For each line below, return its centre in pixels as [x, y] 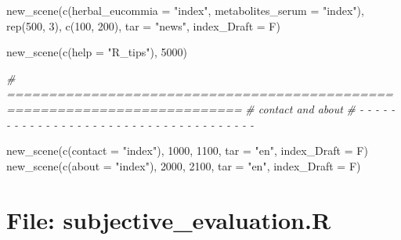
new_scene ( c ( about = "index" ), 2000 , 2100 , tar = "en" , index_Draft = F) [184, 165]
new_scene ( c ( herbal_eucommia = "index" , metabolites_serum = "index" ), [185, 10]
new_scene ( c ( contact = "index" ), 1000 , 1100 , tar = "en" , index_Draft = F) [187, 150]
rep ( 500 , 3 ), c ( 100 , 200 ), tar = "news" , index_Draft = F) [143, 25]
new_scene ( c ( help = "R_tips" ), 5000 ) [97, 52]
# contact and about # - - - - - [320, 108]
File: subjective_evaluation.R [169, 219]
